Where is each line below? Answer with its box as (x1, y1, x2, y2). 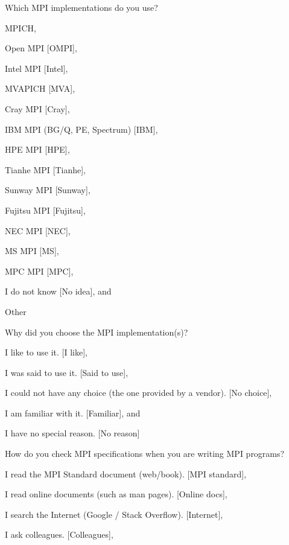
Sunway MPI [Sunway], (5, 183, 91, 196)
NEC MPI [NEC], (5, 224, 71, 237)
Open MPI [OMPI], (5, 42, 77, 54)
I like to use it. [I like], (5, 346, 87, 359)
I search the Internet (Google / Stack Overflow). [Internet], (5, 508, 223, 520)
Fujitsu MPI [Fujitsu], (5, 203, 86, 216)
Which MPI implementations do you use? (5, 1, 158, 13)
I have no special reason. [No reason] (5, 427, 140, 439)
